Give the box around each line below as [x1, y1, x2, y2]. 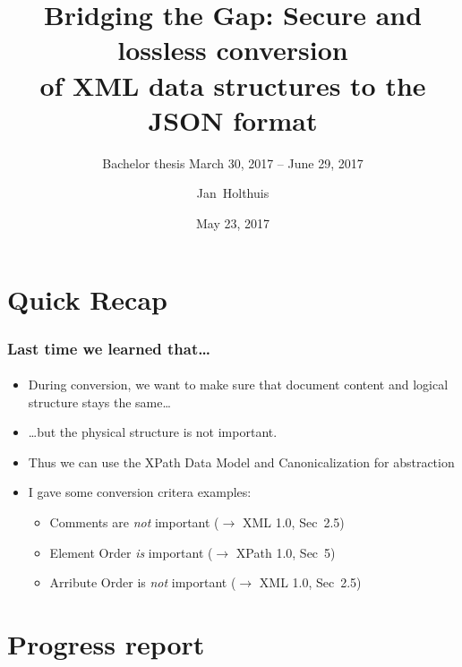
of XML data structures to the [39, 66, 426, 103]
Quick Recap [7, 281, 167, 318]
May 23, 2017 [195, 213, 270, 232]
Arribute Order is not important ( [49, 573, 236, 592]
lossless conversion [117, 31, 348, 68]
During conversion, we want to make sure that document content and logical [28, 375, 449, 394]
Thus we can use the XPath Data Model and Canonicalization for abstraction [28, 452, 455, 471]
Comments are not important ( [49, 513, 219, 532]
